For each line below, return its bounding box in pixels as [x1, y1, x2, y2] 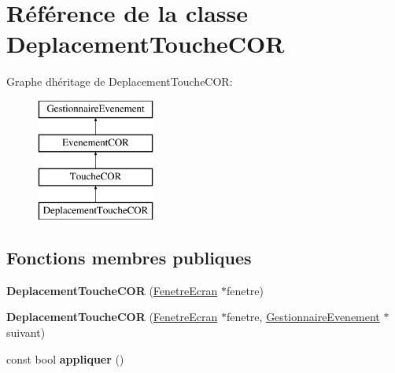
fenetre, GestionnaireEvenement [226, 308, 380, 325]
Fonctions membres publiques [6, 246, 252, 270]
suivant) [6, 324, 46, 341]
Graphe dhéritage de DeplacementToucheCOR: [6, 73, 233, 90]
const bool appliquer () [6, 350, 124, 367]
